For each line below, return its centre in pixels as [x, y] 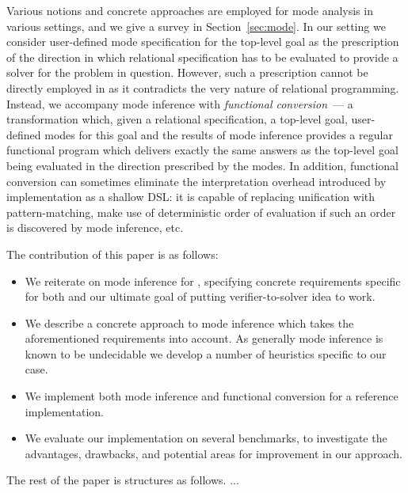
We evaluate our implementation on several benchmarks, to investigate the [206, 438]
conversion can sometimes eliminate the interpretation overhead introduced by [196, 181]
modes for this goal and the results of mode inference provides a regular [219, 134]
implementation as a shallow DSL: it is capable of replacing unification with [191, 197]
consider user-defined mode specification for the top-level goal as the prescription [203, 42]
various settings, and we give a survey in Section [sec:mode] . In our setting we [196, 26]
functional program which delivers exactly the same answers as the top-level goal [202, 150]
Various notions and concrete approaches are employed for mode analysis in [190, 10]
